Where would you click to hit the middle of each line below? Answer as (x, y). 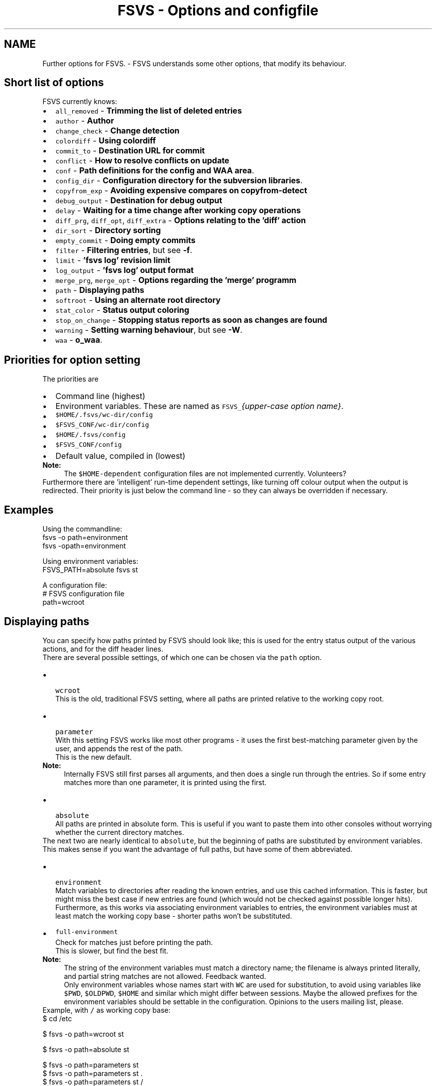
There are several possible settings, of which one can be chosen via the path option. (182, 657)
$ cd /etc (57, 1018)
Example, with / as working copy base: (107, 1010)
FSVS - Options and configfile (218, 10)
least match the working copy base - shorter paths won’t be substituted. (174, 916)
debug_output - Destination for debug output (139, 201)
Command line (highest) (100, 396)
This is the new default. (94, 757)
